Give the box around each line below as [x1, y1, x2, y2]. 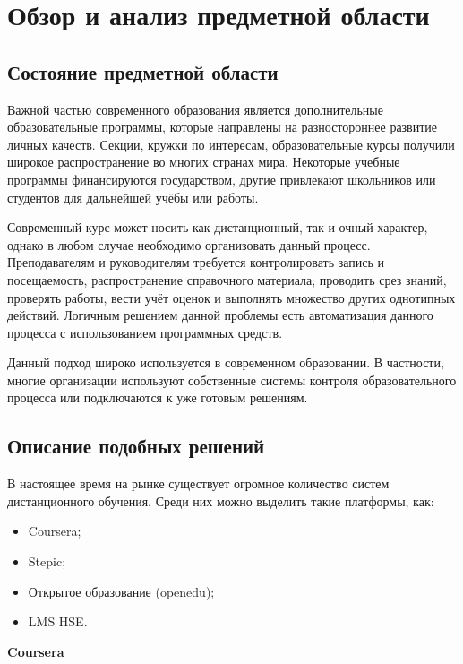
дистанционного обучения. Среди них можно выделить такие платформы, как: [7, 491, 434, 510]
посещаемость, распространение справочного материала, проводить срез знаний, [7, 270, 447, 289]
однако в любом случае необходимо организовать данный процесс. [7, 235, 371, 254]
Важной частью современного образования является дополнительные [7, 99, 383, 118]
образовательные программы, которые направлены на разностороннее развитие [7, 117, 438, 136]
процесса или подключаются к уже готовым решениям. [7, 388, 308, 407]
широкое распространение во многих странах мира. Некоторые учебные [7, 152, 400, 171]
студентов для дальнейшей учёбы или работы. [7, 187, 259, 206]
